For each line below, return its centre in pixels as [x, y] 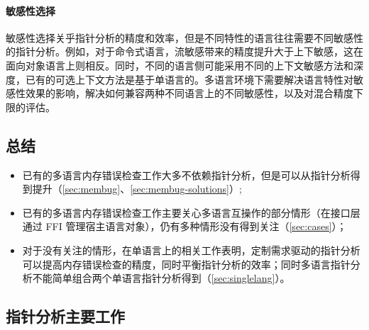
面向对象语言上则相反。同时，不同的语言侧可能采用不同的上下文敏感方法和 [180, 65]
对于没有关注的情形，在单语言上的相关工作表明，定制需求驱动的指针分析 [191, 250]
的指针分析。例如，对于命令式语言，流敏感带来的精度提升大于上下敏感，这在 [184, 51]
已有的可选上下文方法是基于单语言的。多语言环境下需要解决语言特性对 [189, 79]
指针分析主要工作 [65, 316]
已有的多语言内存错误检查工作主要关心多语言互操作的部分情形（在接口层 [191, 212]
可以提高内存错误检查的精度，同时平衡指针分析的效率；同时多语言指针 [186, 264]
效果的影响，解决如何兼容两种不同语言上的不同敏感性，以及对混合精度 [189, 93]
